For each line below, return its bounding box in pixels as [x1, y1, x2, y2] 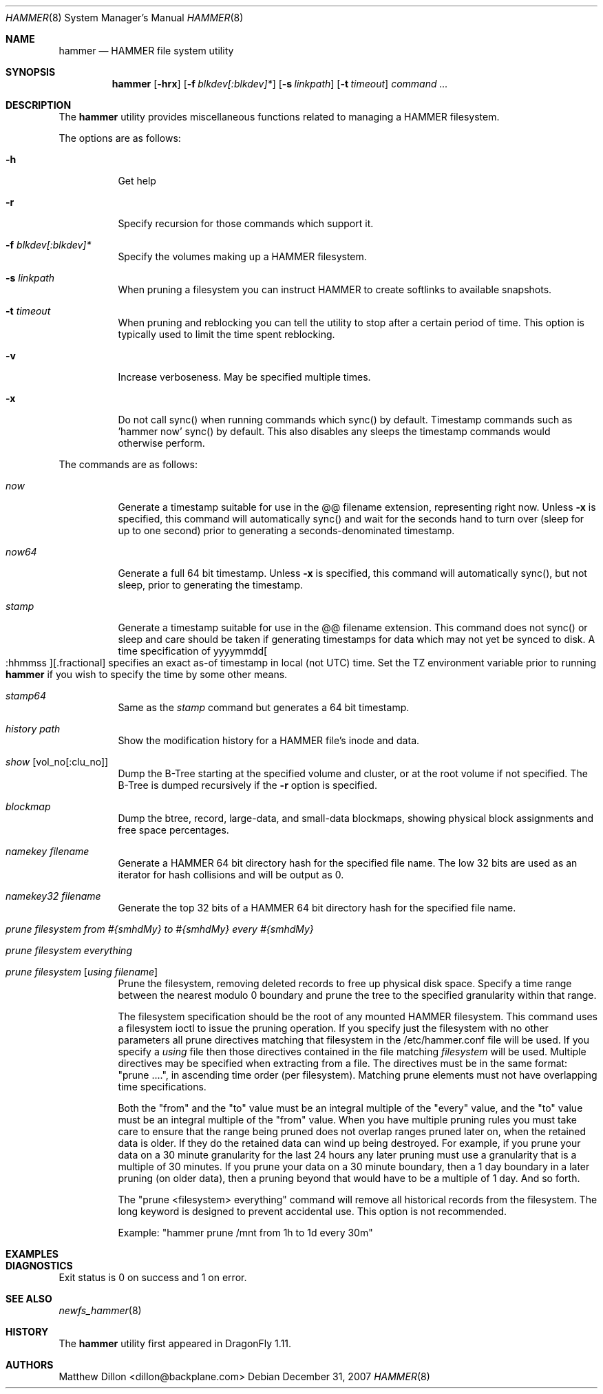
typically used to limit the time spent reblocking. [118, 328, 335, 340]
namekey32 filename [6, 890, 101, 902]
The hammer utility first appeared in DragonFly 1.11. [59, 1338, 292, 1349]
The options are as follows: [59, 132, 181, 144]
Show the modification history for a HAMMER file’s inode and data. [118, 735, 420, 746]
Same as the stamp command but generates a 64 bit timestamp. [118, 701, 410, 713]
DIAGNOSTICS [6, 1260, 73, 1271]
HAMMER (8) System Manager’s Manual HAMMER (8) [6, 12, 244, 23]
